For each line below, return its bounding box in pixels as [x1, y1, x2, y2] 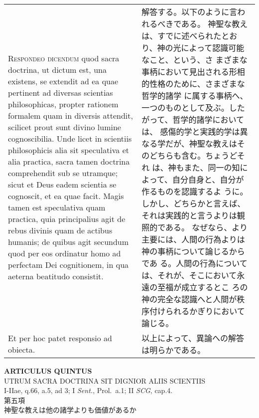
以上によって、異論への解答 [141, 332, 245, 344]
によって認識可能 [181, 42, 245, 53]
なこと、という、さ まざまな [141, 54, 248, 65]
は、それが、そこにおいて [141, 269, 237, 281]
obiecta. [8, 344, 35, 355]
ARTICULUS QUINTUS [4, 366, 92, 376]
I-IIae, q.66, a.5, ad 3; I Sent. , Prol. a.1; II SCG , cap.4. [4, 385, 173, 396]
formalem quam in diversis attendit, [8, 110, 133, 121]
